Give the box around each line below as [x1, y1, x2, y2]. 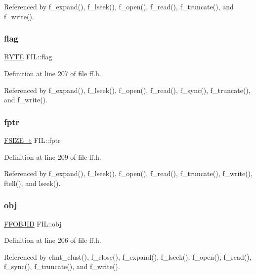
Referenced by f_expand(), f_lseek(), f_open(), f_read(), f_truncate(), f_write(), [4, 168, 253, 179]
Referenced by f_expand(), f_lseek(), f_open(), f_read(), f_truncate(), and [4, 1, 234, 11]
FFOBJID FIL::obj [4, 218, 62, 229]
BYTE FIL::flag [4, 51, 52, 62]
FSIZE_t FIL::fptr [4, 135, 61, 145]
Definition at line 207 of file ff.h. [4, 68, 101, 78]
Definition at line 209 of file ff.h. [4, 151, 101, 162]
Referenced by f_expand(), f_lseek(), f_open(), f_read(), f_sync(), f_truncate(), [4, 85, 251, 95]
